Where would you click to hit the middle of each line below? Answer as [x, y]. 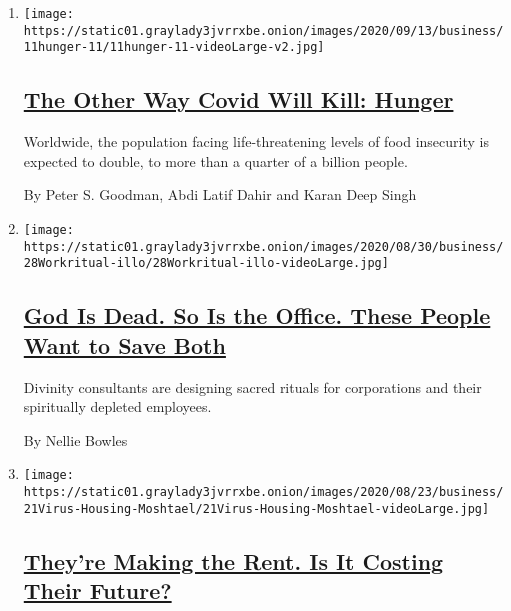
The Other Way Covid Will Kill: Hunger [238, 99]
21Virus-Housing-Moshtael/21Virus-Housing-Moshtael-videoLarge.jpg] [256, 508]
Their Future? [97, 590]
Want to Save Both [124, 344]
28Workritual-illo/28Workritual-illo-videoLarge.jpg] [206, 263]
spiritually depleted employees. [117, 406]
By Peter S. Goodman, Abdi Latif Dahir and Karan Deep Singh [220, 194]
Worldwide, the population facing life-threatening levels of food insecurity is [256, 141]
